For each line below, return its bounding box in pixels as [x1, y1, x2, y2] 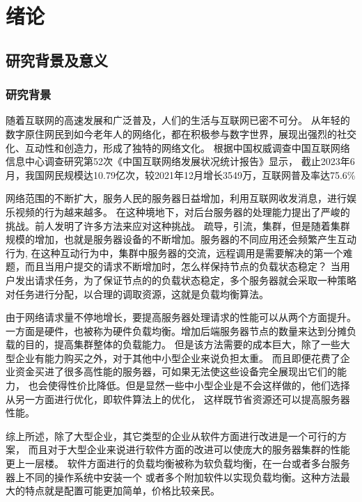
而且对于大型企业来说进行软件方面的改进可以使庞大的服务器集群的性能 [28, 442, 350, 457]
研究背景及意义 [6, 49, 108, 70]
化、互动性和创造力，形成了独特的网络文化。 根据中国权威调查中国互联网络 [6, 140, 350, 155]
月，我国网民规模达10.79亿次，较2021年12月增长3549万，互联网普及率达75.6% [6, 167, 356, 182]
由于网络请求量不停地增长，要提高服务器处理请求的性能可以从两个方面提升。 [6, 310, 356, 324]
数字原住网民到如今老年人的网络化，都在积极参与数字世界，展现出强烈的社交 [6, 126, 356, 141]
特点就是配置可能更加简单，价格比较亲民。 [24, 483, 220, 498]
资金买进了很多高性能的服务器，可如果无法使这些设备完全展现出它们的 [15, 364, 337, 379]
